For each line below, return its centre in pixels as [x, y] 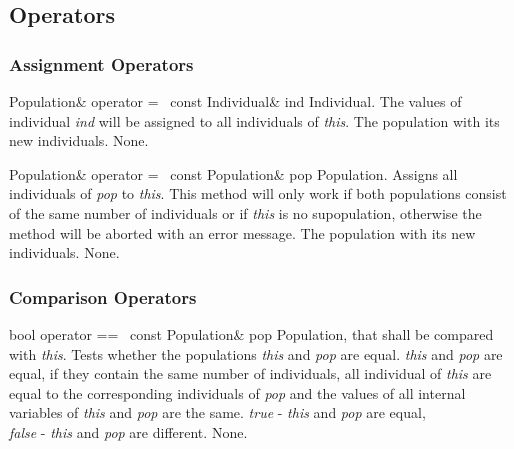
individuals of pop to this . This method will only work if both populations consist [258, 193]
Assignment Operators [101, 63]
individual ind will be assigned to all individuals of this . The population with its [254, 120]
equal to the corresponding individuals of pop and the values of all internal [237, 392]
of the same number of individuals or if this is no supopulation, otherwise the [245, 212]
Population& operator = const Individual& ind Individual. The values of [235, 101]
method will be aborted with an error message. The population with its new [242, 232]
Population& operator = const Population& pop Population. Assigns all [233, 173]
